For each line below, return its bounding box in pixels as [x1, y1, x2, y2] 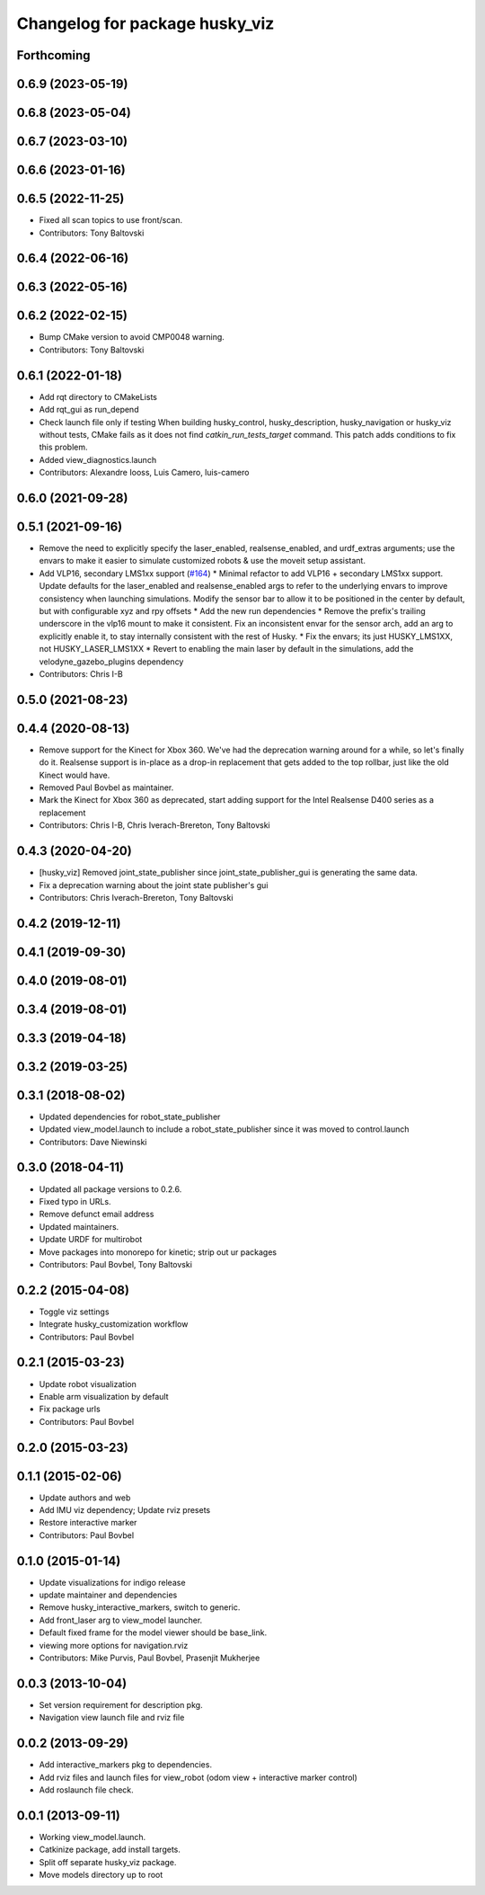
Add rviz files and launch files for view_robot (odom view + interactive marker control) [39, 1772, 358, 1783]
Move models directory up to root [39, 1870, 163, 1881]
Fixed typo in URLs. [39, 1196, 111, 1206]
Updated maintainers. [39, 1221, 119, 1232]
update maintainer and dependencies [39, 1589, 178, 1600]
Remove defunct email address [39, 1209, 154, 1220]
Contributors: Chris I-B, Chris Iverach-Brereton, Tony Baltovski [39, 820, 270, 831]
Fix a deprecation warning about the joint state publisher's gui [39, 879, 269, 890]
